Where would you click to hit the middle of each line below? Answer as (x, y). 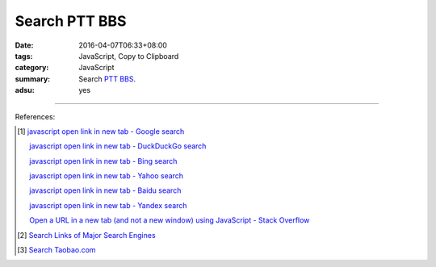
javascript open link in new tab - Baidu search (105, 190)
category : (32, 68)
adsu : (25, 90)
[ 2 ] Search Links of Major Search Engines (87, 235)
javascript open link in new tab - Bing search (103, 161)
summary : (33, 79)
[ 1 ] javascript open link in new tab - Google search (101, 131)
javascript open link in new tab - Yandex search (108, 205)
